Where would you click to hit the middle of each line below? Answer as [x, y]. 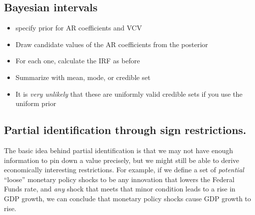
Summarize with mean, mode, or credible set [83, 77]
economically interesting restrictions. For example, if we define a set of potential [124, 170]
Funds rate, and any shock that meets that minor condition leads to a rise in [120, 189]
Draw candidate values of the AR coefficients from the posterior [112, 44]
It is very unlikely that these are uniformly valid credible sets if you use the [129, 94]
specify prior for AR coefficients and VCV [79, 28]
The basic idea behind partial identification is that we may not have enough [119, 150]
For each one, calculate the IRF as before [78, 61]
